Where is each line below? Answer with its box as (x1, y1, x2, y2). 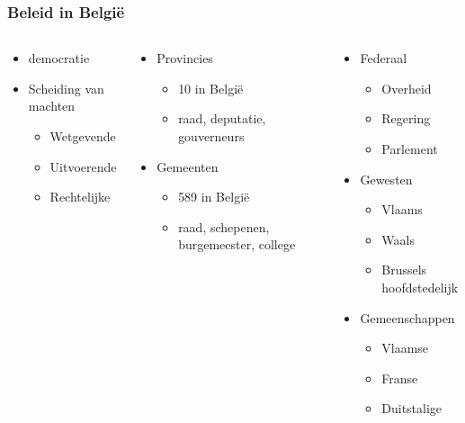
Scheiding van (28, 78, 104, 97)
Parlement (381, 139, 438, 157)
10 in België (178, 78, 244, 97)
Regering (381, 109, 431, 128)
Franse (381, 368, 418, 387)
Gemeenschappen (360, 308, 455, 327)
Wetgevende (49, 127, 116, 145)
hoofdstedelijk (381, 277, 459, 296)
